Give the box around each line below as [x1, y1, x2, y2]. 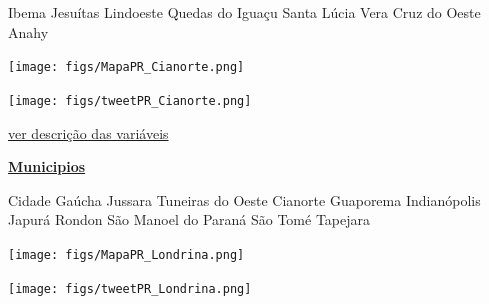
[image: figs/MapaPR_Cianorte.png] [8, 60, 245, 75]
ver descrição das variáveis [8, 122, 169, 143]
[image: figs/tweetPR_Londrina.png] [8, 281, 252, 296]
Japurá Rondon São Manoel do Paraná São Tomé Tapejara [8, 209, 371, 230]
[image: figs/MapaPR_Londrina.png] [8, 247, 245, 262]
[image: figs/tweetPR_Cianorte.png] [8, 93, 252, 108]
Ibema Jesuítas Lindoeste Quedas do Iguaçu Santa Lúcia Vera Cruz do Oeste [8, 2, 481, 22]
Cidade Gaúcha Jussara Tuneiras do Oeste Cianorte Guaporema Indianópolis [8, 189, 481, 210]
